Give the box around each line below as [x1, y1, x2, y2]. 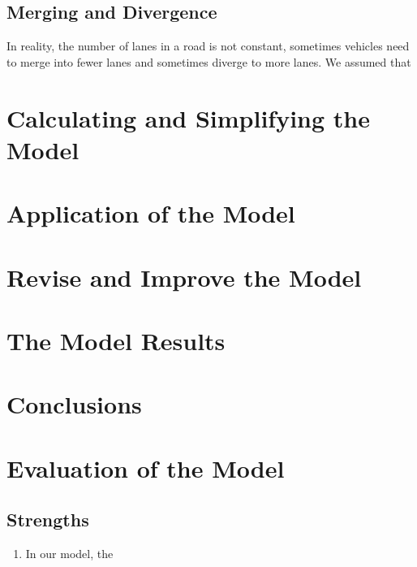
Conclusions [6, 387, 142, 421]
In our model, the [25, 545, 114, 562]
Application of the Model [6, 197, 295, 230]
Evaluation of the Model [6, 451, 285, 484]
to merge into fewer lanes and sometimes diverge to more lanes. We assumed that [6, 53, 411, 70]
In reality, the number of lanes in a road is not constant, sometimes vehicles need [6, 37, 410, 54]
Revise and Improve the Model [6, 260, 362, 293]
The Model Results [6, 323, 226, 357]
